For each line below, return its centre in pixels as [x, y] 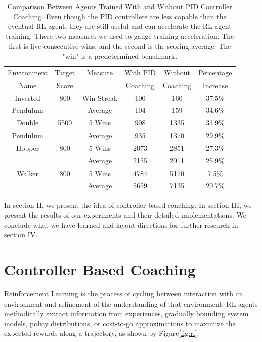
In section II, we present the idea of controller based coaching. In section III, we [128, 205]
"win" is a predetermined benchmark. [120, 55]
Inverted [28, 97]
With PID [140, 72]
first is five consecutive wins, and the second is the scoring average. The [120, 46]
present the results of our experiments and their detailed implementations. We [125, 215]
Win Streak [100, 97]
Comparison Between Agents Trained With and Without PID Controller [120, 6]
